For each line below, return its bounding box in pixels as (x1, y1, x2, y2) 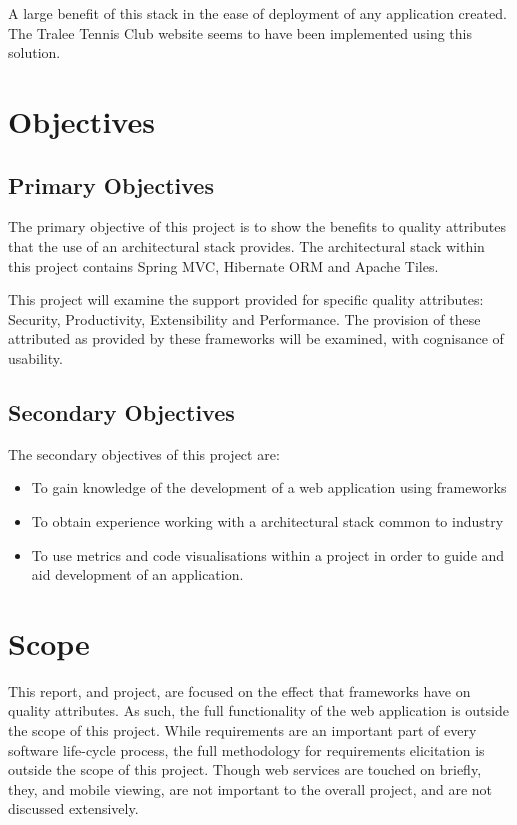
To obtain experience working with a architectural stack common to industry (31, 510, 504, 531)
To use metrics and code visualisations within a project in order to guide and (31, 544, 505, 565)
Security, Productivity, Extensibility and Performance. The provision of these (8, 308, 481, 329)
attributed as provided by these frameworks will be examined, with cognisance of (8, 328, 504, 349)
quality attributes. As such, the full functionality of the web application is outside (8, 700, 509, 721)
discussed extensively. (8, 798, 139, 819)
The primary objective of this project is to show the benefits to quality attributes (8, 216, 506, 237)
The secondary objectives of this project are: (8, 443, 280, 464)
